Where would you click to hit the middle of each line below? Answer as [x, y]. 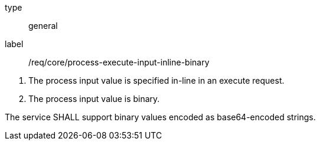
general [43, 26]
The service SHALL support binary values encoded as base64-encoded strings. [160, 117]
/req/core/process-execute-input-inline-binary [119, 62]
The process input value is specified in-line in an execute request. [156, 80]
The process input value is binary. [94, 99]
